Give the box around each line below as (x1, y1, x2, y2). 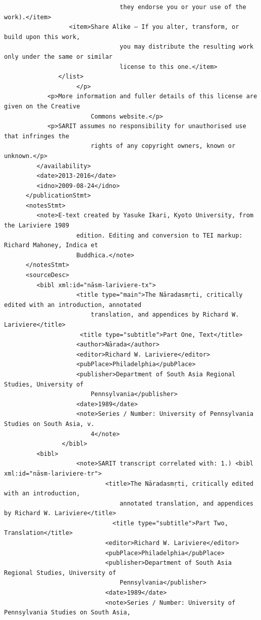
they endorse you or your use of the (120, 4, 246, 11)
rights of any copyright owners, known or (90, 142, 236, 150)
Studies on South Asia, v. (4, 420, 94, 428)
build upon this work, (4, 33, 80, 41)
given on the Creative (4, 102, 80, 110)
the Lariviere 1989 (4, 222, 69, 229)
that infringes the (4, 132, 69, 140)
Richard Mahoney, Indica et (4, 242, 98, 249)
